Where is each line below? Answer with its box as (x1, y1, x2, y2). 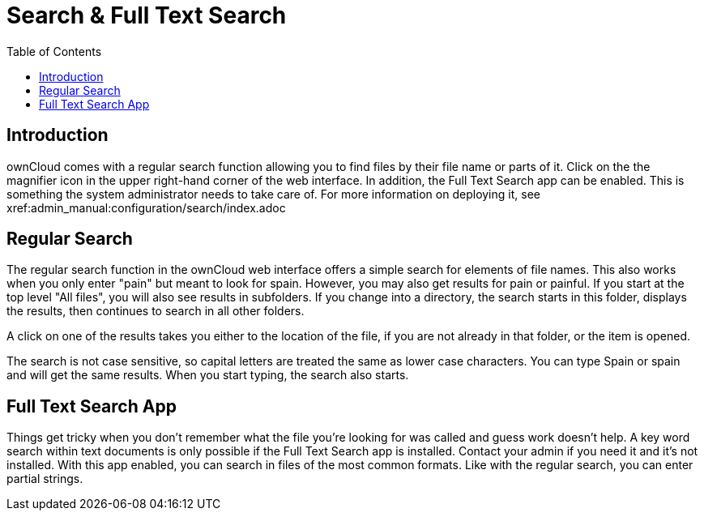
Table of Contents (6, 44, 102, 58)
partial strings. (6, 472, 83, 486)
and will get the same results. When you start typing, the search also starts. (6, 368, 409, 382)
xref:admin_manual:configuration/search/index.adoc (6, 200, 286, 215)
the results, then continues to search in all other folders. (6, 304, 305, 318)
